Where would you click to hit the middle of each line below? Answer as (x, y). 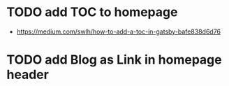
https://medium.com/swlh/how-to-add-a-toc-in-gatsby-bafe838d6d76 (119, 31)
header (28, 75)
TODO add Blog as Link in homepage (114, 60)
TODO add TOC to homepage (92, 12)
